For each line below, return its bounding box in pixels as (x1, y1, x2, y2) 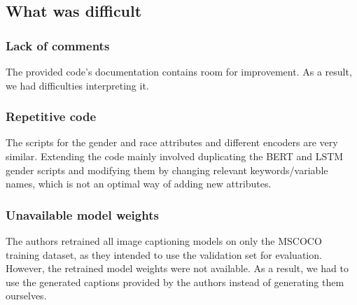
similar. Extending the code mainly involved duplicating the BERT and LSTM (6, 149, 344, 163)
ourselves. (6, 288, 47, 303)
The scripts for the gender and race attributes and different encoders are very (6, 135, 338, 150)
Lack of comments (6, 36, 110, 54)
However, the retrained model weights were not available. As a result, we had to (6, 261, 349, 276)
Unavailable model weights (6, 206, 159, 223)
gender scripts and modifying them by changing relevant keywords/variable (6, 162, 328, 177)
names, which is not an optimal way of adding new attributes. (6, 176, 272, 191)
